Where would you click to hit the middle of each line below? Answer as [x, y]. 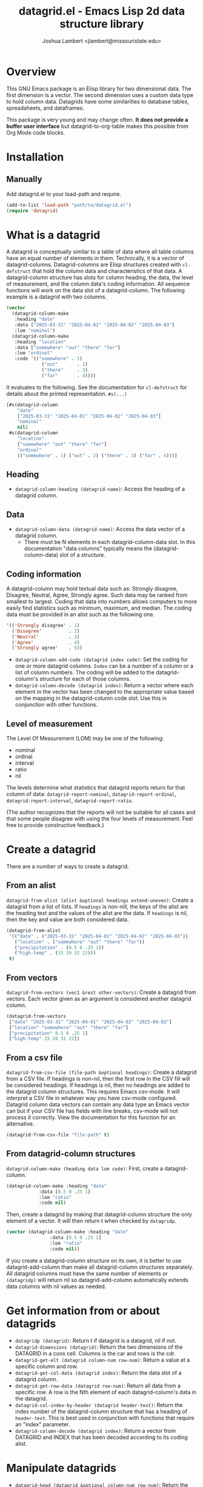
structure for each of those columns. [85, 679]
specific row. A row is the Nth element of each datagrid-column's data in [106, 1392]
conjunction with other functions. [56, 705]
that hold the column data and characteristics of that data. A [107, 271]
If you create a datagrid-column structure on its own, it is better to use [94, 1260]
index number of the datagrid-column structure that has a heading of [101, 1411]
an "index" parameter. [42, 1424]
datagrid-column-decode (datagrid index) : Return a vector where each [104, 685]
